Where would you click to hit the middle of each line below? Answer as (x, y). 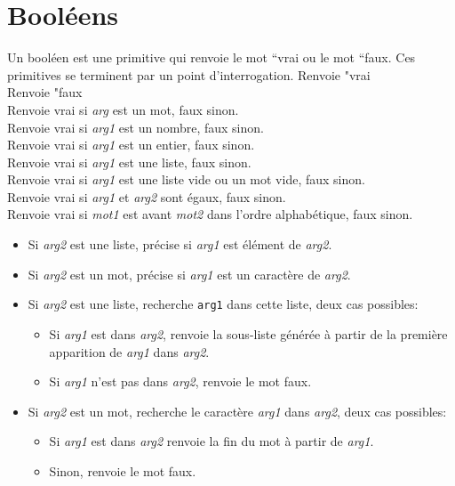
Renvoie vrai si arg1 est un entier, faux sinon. (131, 145)
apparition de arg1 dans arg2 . (129, 351)
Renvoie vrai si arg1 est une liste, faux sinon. (129, 162)
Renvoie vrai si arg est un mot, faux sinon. (123, 109)
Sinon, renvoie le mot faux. (123, 470)
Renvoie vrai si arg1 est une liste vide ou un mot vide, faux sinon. (186, 179)
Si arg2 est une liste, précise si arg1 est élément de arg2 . (180, 244)
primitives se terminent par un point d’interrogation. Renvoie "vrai (189, 74)
